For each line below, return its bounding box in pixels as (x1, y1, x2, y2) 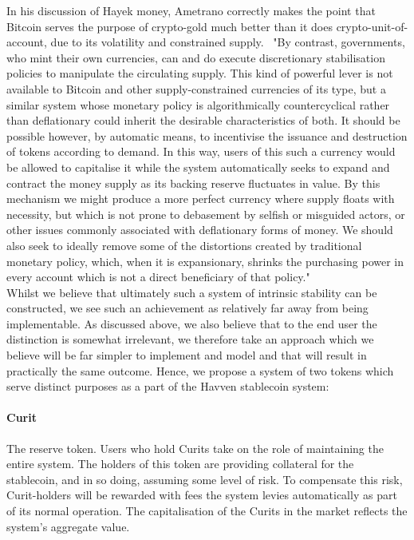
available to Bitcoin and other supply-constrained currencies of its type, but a (6, 80, 386, 97)
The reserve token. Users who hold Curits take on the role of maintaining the (6, 439, 384, 456)
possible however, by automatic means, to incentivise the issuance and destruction (6, 127, 408, 144)
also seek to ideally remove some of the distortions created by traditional (6, 236, 362, 253)
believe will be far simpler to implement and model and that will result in (6, 347, 367, 363)
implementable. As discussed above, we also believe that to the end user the (6, 315, 377, 332)
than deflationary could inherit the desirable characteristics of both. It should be (6, 112, 400, 129)
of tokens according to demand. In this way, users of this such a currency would (6, 143, 396, 160)
